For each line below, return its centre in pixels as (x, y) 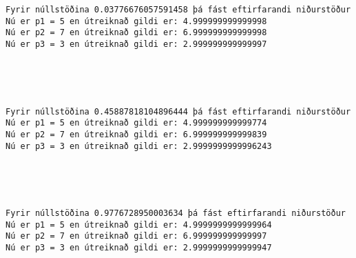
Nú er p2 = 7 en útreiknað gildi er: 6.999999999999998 (136, 33)
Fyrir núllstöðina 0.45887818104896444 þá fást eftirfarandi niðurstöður (178, 111)
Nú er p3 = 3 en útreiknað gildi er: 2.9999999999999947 (139, 248)
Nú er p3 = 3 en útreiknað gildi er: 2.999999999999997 (136, 44)
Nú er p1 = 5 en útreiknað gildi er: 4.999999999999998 (136, 21)
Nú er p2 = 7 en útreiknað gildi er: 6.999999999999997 (136, 236)
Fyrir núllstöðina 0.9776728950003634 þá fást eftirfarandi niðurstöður (176, 214)
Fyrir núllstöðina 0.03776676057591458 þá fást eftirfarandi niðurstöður (178, 10)
